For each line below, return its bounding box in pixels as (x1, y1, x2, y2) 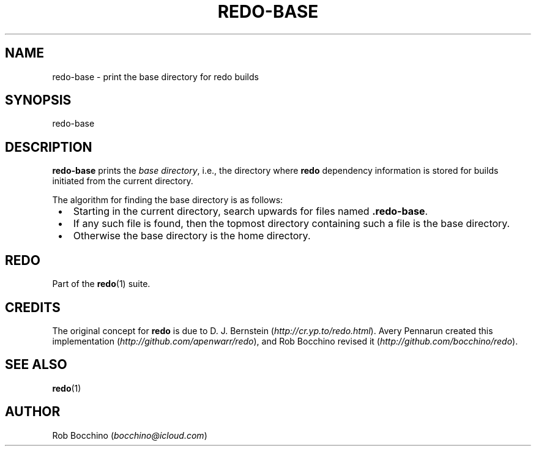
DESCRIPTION (5, 139, 92, 155)
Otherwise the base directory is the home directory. (73, 229, 311, 242)
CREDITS (5, 299, 61, 315)
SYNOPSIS (5, 92, 72, 108)
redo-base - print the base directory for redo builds (52, 71, 259, 82)
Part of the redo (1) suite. (52, 278, 151, 289)
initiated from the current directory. (52, 176, 193, 187)
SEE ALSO (5, 357, 67, 373)
